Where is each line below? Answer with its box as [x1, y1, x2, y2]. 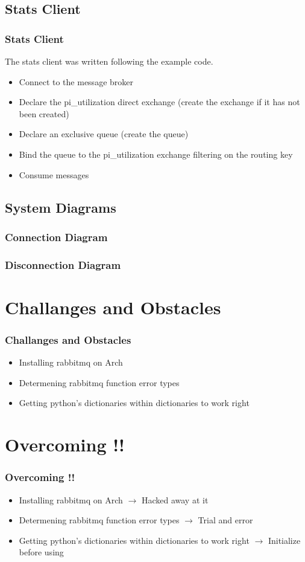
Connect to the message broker [19, 75, 133, 88]
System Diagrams [5, 198, 116, 216]
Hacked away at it [141, 493, 209, 506]
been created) [19, 107, 69, 120]
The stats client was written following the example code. [5, 55, 213, 67]
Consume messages [19, 168, 89, 181]
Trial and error [198, 514, 253, 526]
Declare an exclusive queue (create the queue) [19, 128, 189, 140]
